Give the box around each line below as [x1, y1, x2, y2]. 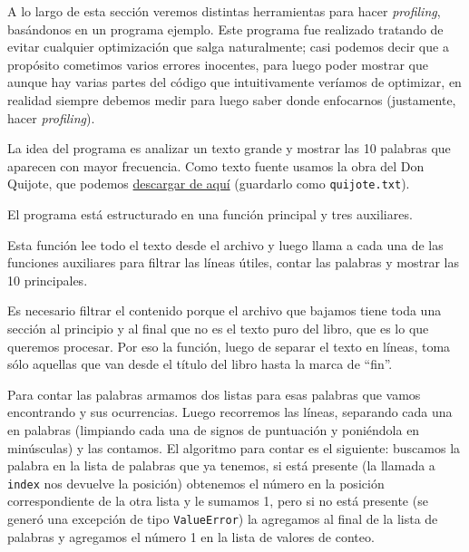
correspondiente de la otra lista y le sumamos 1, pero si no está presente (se [7, 491, 428, 510]
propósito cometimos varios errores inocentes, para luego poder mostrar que [7, 54, 428, 73]
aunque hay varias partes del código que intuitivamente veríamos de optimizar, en [7, 73, 462, 92]
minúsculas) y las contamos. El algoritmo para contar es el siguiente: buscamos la [7, 438, 461, 457]
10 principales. [7, 270, 88, 289]
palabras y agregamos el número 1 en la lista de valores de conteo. [7, 527, 375, 546]
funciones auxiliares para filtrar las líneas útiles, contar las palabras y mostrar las [7, 253, 460, 272]
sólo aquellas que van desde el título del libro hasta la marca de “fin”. [7, 354, 393, 373]
